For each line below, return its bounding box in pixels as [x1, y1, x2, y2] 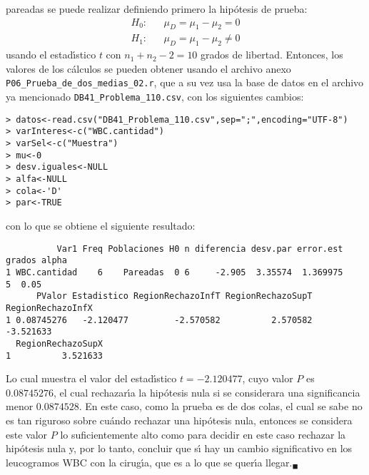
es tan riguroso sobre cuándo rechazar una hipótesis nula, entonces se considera [6, 412, 353, 427]
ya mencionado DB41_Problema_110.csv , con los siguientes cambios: [6, 89, 304, 104]
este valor [6, 427, 48, 441]
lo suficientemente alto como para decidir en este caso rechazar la [60, 427, 346, 441]
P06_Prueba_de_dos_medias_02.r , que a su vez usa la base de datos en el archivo [6, 75, 364, 90]
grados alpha [6, 255, 67, 266]
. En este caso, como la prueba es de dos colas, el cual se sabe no [79, 399, 363, 414]
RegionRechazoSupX [16, 338, 103, 349]
